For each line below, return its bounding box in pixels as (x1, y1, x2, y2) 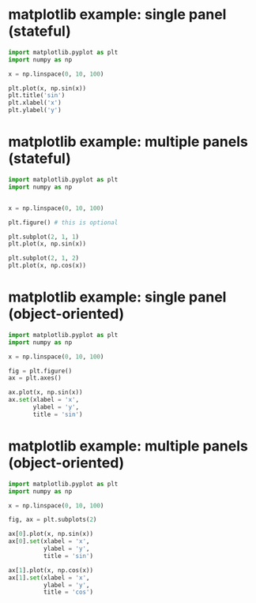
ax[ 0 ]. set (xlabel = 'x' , (8, 537, 90, 545)
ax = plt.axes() (8, 374, 62, 382)
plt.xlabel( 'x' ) (8, 99, 62, 107)
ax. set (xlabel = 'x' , (8, 396, 80, 404)
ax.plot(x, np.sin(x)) (8, 388, 83, 396)
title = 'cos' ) (43, 588, 93, 597)
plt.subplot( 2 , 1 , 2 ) (8, 254, 80, 262)
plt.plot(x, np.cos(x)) (8, 262, 87, 270)
